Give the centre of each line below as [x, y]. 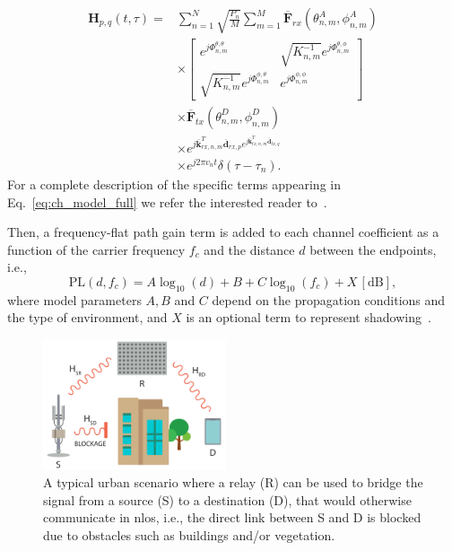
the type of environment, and [87, 317]
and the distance [249, 249]
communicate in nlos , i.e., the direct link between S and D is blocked [232, 517]
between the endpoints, [373, 249]
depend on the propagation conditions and [329, 299]
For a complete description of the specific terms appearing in [174, 184]
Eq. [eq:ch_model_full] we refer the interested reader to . [167, 201]
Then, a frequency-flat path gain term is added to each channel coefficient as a [223, 232]
